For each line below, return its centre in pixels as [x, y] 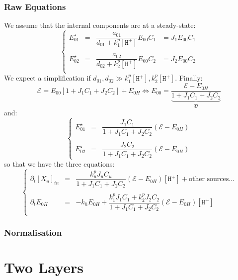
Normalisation [33, 233]
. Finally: [189, 78]
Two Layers [44, 267]
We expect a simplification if [47, 78]
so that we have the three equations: [59, 164]
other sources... [211, 179]
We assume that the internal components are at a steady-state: [100, 25]
